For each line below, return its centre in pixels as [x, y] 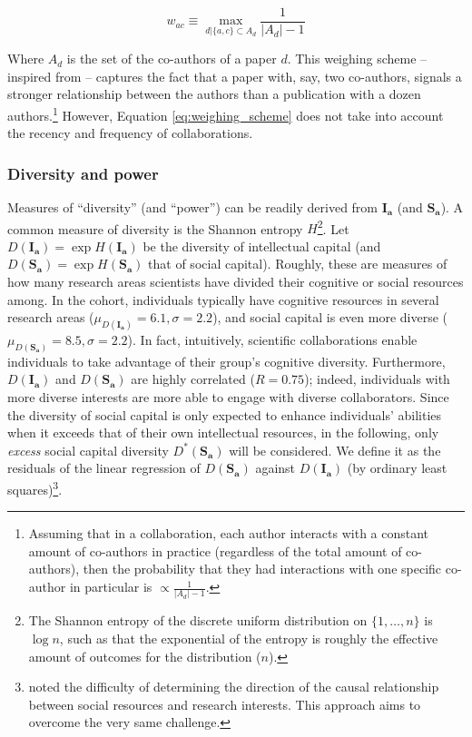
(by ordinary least [397, 468]
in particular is [111, 587]
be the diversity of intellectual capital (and [262, 246]
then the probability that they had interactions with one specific [262, 569]
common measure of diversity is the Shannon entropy [155, 228]
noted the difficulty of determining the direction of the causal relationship [234, 687]
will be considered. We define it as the [335, 450]
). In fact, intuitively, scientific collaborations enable [272, 339]
